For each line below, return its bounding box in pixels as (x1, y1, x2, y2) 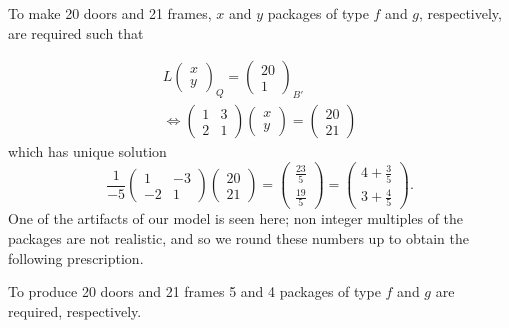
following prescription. (8, 247, 144, 268)
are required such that (8, 22, 144, 43)
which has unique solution (8, 141, 167, 162)
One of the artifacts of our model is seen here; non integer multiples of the (8, 208, 464, 229)
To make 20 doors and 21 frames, (8, 3, 212, 23)
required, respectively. (8, 300, 142, 321)
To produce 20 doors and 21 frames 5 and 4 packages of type (8, 281, 381, 302)
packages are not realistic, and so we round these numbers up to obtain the (8, 228, 469, 249)
